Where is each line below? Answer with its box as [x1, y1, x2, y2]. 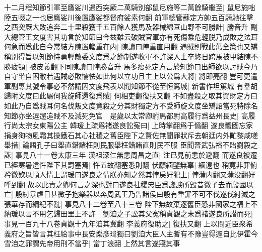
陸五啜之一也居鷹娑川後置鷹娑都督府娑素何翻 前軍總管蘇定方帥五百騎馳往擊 [4, 12, 253, 22]
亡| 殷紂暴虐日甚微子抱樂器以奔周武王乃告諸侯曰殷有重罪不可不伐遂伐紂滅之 [4, 189, 255, 199]
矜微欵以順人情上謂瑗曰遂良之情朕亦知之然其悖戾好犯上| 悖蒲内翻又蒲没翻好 [4, 169, 255, 180]
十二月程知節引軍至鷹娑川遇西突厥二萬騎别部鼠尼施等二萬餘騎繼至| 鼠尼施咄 [4, 2, 255, 12]
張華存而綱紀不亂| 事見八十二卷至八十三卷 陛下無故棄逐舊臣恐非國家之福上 [4, 198, 251, 209]
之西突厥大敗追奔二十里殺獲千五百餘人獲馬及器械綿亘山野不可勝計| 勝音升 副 [4, 22, 258, 32]
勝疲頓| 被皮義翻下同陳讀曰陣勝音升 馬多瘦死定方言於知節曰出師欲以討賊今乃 [4, 61, 258, 71]
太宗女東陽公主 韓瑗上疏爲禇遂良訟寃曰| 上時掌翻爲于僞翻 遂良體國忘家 [18, 120, 253, 131]
